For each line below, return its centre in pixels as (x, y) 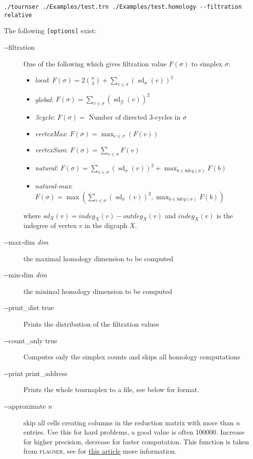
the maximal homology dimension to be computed (98, 258)
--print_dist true (29, 307)
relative (18, 15)
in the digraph (106, 225)
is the (225, 215)
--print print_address (36, 373)
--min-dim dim (26, 275)
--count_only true (31, 340)
